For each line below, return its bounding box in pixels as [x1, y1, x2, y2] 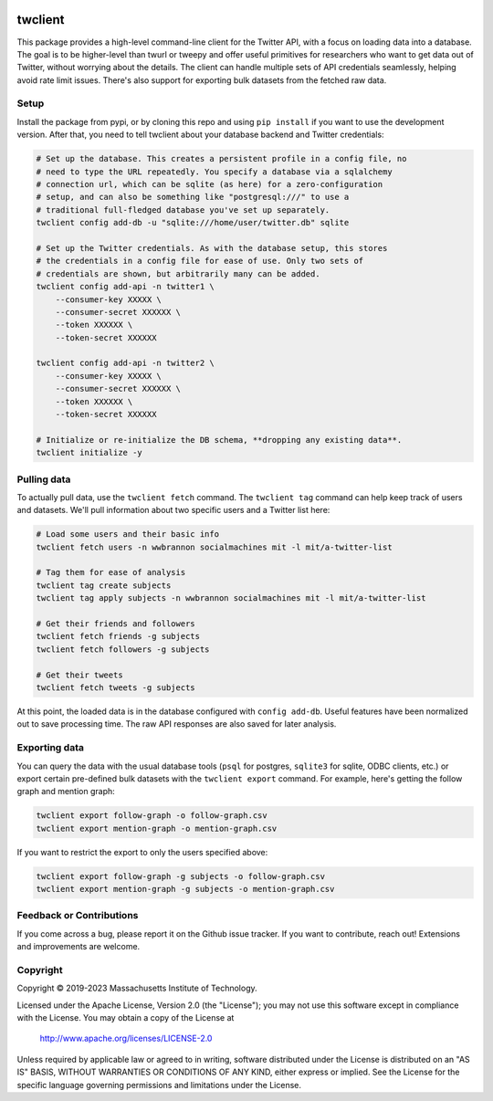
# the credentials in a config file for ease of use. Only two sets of [36, 256, 364, 267]
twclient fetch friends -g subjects [36, 631, 201, 642]
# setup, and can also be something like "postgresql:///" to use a [36, 192, 350, 203]
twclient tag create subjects [36, 580, 172, 591]
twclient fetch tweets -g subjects [36, 682, 195, 693]
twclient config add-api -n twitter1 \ [36, 281, 215, 292]
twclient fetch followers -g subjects [36, 644, 210, 655]
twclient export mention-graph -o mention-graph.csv [36, 823, 278, 834]
